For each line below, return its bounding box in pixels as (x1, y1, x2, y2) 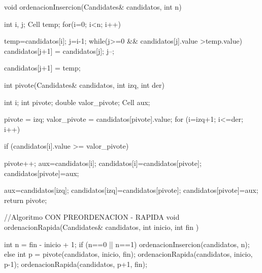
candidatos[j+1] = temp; (4, 62, 81, 73)
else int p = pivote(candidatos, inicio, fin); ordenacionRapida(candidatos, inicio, (4, 249, 253, 259)
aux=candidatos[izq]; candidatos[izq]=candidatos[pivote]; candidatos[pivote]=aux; (4, 185, 258, 195)
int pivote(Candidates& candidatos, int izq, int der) (4, 79, 165, 90)
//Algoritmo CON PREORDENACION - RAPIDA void (4, 212, 180, 222)
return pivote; (4, 194, 47, 205)
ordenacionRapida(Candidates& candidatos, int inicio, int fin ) (4, 221, 199, 232)
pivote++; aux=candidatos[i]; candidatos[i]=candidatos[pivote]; (4, 157, 202, 168)
